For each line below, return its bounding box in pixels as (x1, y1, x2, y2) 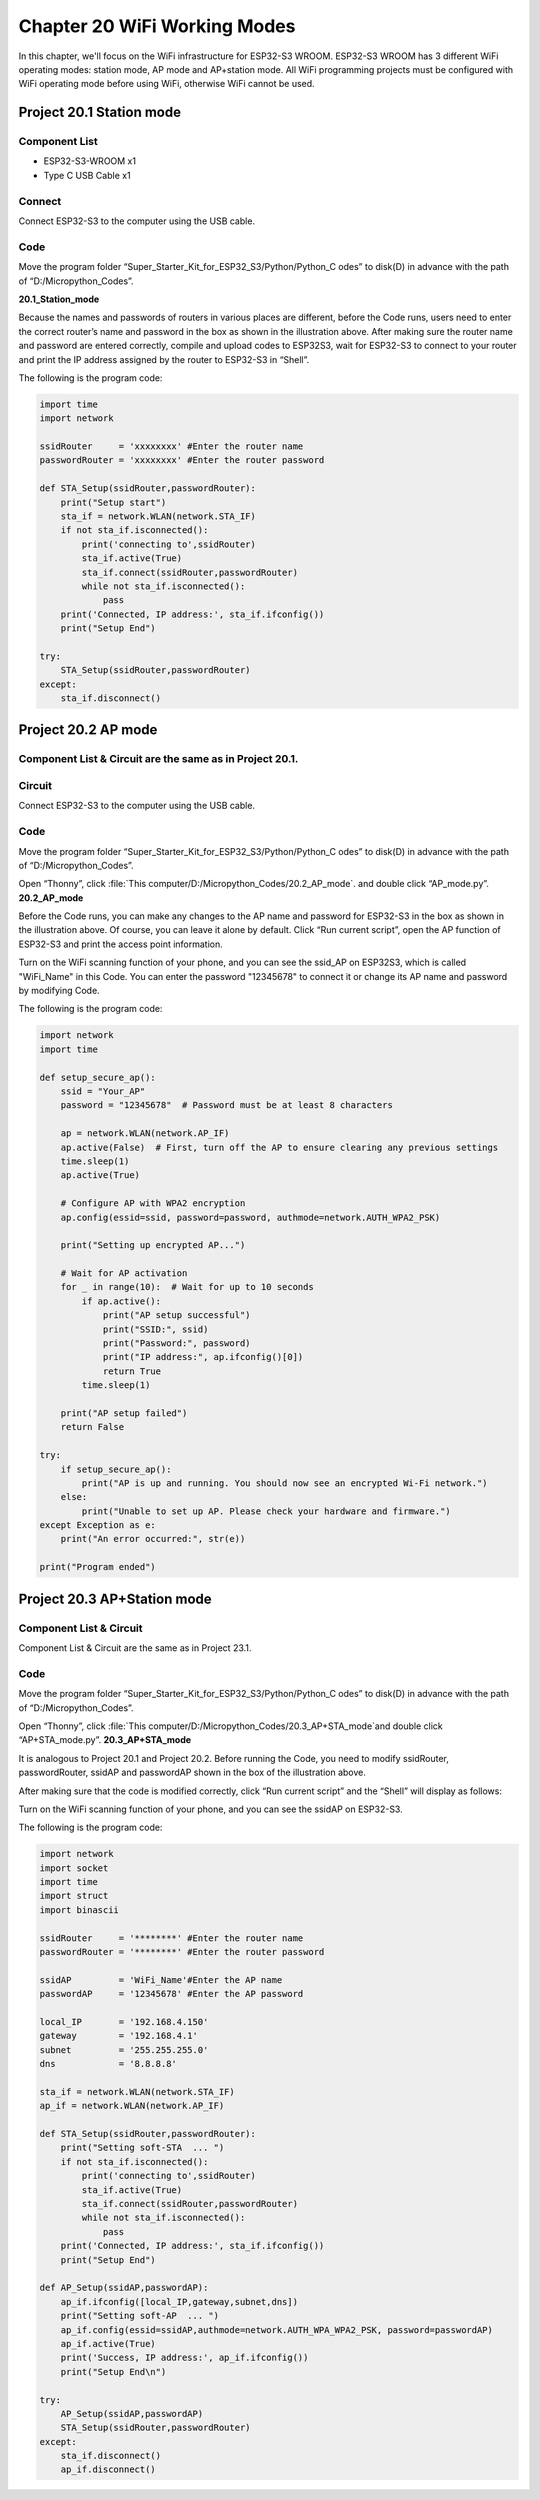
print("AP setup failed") (60, 1407, 188, 1419)
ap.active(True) (60, 1170, 140, 1181)
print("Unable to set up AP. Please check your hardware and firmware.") (81, 1505, 452, 1517)
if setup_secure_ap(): (60, 1463, 172, 1475)
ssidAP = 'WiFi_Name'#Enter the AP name (39, 1974, 283, 1985)
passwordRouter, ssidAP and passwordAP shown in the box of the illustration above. (18, 1766, 367, 1779)
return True (102, 1365, 162, 1377)
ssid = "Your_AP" (60, 1085, 146, 1097)
